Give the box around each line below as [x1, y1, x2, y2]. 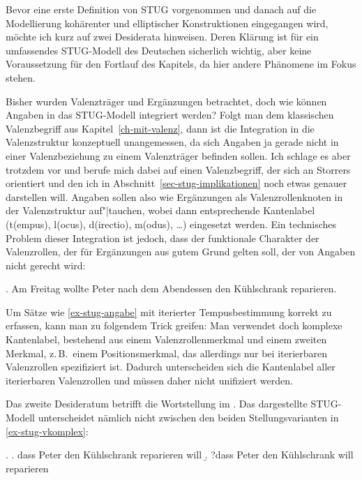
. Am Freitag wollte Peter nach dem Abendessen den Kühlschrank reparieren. [6, 281, 337, 296]
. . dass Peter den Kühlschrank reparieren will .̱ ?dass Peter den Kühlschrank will [6, 447, 354, 462]
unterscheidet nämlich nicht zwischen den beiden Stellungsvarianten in [38, 410, 339, 425]
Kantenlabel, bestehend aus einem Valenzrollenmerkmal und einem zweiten [6, 332, 327, 347]
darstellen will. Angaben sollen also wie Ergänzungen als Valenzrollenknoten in [6, 189, 343, 204]
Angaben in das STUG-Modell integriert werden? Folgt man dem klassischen [6, 107, 334, 122]
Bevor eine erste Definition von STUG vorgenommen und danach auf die [6, 2, 317, 16]
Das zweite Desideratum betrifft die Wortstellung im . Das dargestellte [6, 396, 308, 411]
